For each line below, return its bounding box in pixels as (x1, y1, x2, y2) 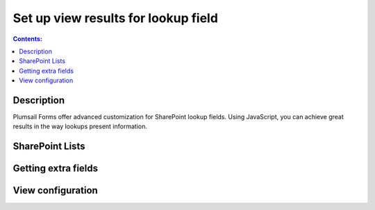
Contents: (12, 35, 43, 43)
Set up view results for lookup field (12, 10, 219, 26)
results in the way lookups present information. (12, 122, 147, 131)
